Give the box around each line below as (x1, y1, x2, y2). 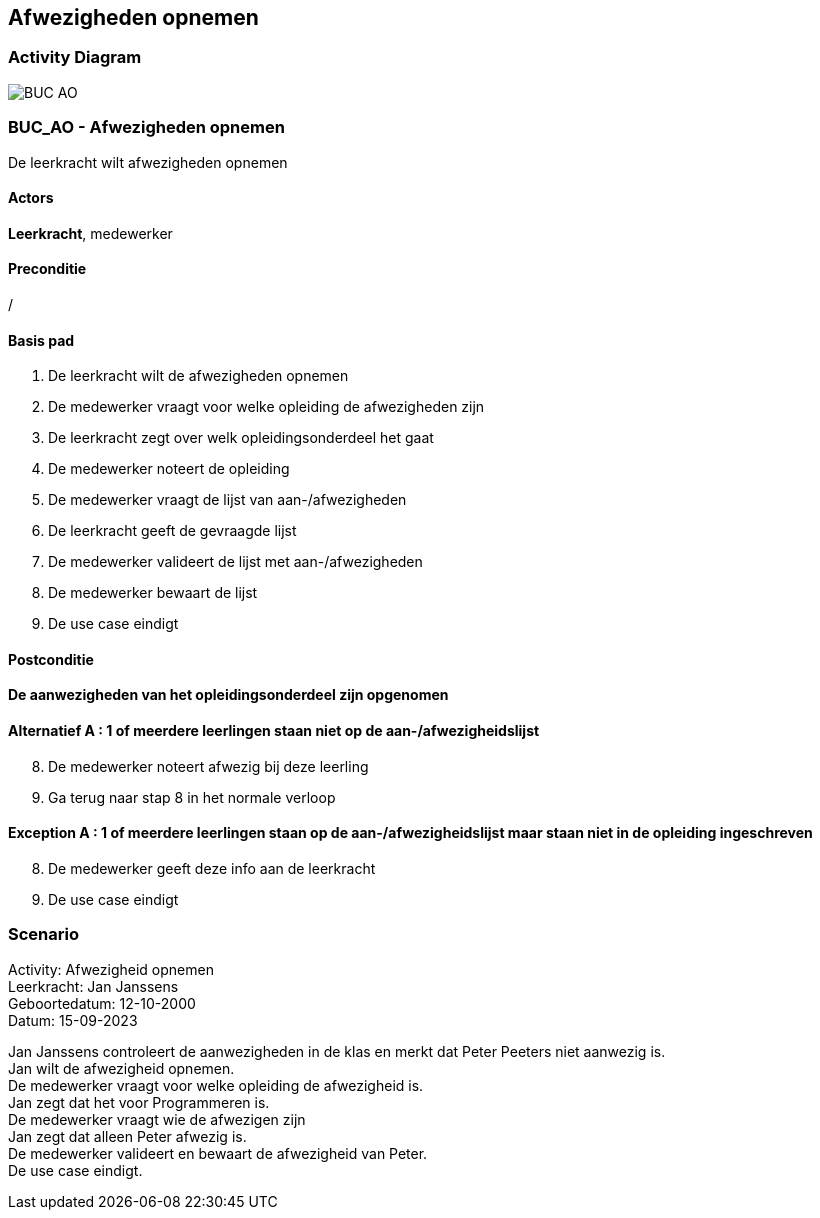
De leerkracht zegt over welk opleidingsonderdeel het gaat (48, 429, 434, 447)
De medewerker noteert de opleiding (48, 460, 290, 478)
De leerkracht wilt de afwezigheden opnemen (48, 367, 349, 385)
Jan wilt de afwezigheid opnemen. (8, 1059, 235, 1077)
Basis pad (8, 331, 75, 349)
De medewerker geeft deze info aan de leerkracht (48, 859, 376, 877)
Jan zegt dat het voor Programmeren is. (8, 1093, 270, 1111)
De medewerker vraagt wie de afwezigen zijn (8, 1110, 306, 1128)
